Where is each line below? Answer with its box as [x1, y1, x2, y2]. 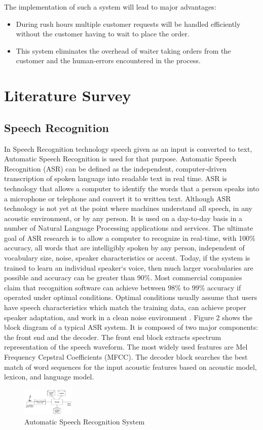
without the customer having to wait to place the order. [16, 28, 190, 39]
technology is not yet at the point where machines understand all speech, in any [4, 203, 252, 213]
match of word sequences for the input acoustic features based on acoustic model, [4, 361, 257, 372]
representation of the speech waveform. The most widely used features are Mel [4, 341, 248, 352]
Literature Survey [4, 85, 131, 106]
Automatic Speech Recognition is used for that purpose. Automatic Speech [4, 153, 237, 164]
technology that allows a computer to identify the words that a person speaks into [4, 183, 259, 193]
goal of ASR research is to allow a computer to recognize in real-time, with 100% [4, 232, 255, 243]
